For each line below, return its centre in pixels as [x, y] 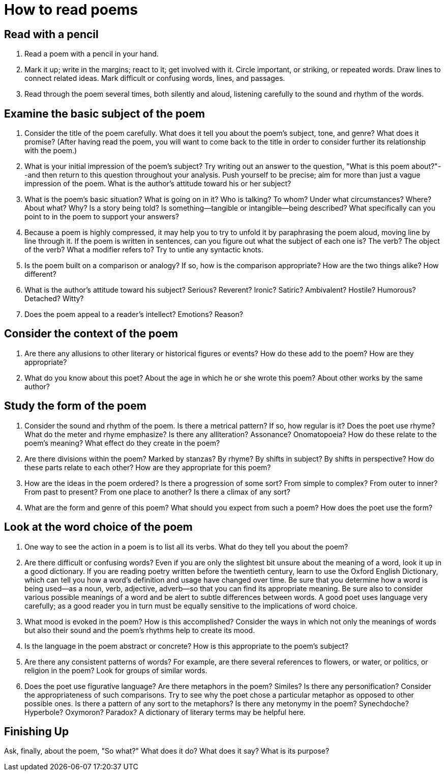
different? [40, 274]
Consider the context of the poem [91, 334]
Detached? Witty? [54, 299]
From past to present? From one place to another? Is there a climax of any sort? [157, 492]
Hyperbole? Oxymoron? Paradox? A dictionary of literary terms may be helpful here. [165, 712]
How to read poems [71, 10]
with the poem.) [51, 151]
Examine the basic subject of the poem [105, 113]
